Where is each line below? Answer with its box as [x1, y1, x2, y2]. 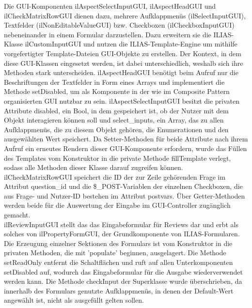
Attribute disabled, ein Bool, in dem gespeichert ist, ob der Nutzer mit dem [4, 105, 229, 115]
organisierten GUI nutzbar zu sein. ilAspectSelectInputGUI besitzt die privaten [4, 95, 240, 106]
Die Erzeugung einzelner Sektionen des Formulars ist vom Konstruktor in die [4, 238, 233, 248]
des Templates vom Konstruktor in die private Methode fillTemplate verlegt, [4, 153, 231, 163]
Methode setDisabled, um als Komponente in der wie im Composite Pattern [4, 86, 230, 96]
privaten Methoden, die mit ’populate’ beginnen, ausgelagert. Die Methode [4, 247, 226, 258]
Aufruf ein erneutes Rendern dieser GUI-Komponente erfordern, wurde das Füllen [4, 143, 247, 153]
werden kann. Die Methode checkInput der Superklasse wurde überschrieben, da [4, 276, 242, 286]
